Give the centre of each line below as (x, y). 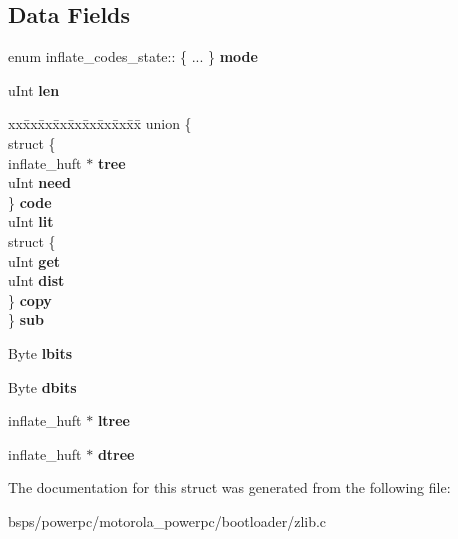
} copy (30, 299)
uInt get (34, 260)
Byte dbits (42, 386)
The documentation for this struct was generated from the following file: (229, 487)
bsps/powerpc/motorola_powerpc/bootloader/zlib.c (167, 520)
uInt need (39, 182)
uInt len (34, 89)
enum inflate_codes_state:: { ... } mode (133, 56)
